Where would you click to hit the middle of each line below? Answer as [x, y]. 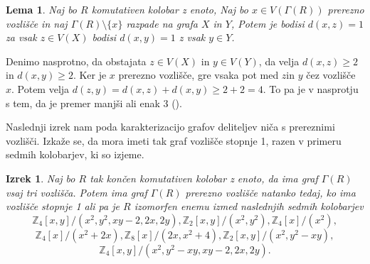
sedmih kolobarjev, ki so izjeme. [75, 154]
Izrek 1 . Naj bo [41, 178]
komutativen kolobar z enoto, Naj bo [170, 9]
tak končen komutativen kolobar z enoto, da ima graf [204, 178]
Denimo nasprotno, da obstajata [76, 61]
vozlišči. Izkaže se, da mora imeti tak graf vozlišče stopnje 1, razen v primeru [174, 140]
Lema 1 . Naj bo [42, 9]
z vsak [192, 37]
